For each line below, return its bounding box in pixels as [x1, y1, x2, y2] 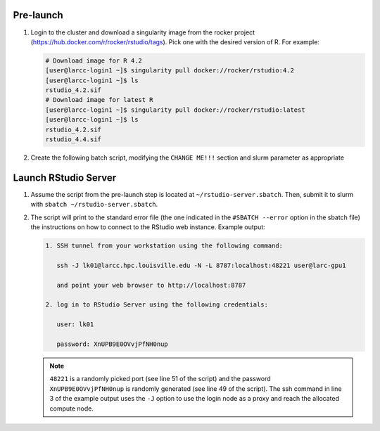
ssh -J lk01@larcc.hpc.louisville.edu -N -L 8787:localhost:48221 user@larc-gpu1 [56, 261, 346, 269]
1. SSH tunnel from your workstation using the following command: [45, 242, 284, 250]
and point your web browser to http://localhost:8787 [56, 281, 246, 289]
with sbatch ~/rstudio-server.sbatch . [30, 200, 158, 209]
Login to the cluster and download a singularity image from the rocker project [30, 28, 255, 37]
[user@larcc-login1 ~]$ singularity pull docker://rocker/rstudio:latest [45, 105, 305, 114]
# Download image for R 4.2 [45, 56, 142, 65]
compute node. [49, 404, 94, 413]
